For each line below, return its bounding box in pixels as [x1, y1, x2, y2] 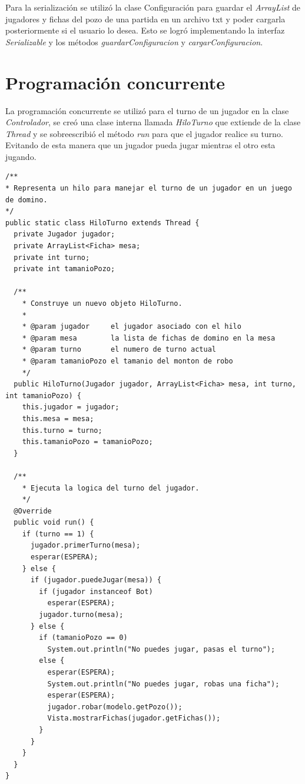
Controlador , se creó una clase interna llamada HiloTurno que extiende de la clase [5, 116, 301, 128]
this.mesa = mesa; [22, 414, 94, 423]
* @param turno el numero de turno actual [22, 345, 216, 354]
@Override [14, 506, 52, 515]
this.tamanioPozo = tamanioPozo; [22, 438, 153, 446]
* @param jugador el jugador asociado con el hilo [22, 322, 241, 331]
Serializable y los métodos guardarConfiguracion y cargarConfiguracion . [5, 35, 263, 48]
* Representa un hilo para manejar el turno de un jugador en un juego [5, 184, 292, 193]
